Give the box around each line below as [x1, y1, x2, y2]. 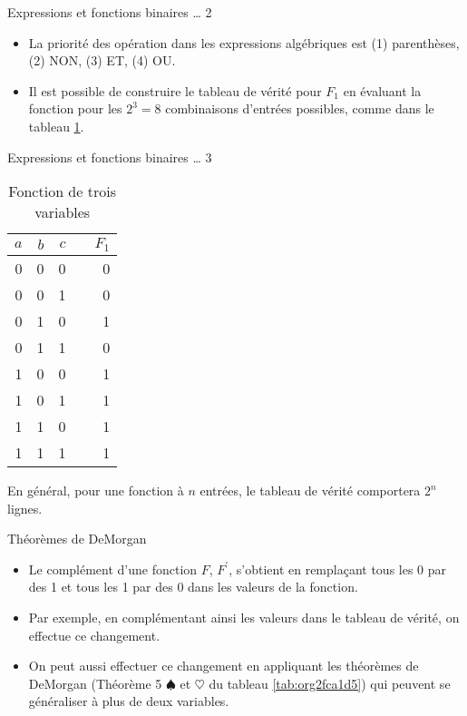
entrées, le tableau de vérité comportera [199, 481, 421, 500]
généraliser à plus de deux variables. [28, 691, 229, 711]
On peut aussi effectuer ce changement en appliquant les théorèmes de [28, 656, 419, 675]
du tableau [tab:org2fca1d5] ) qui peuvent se [209, 673, 451, 692]
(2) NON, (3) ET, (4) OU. [28, 51, 176, 70]
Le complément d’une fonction [28, 559, 198, 578]
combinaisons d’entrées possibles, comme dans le [165, 99, 434, 118]
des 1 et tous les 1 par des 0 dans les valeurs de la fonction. [28, 577, 358, 596]
